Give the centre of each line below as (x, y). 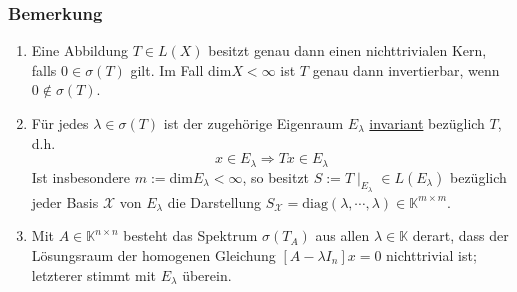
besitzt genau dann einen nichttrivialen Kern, (347, 50)
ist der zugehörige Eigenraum (253, 123)
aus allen (342, 235)
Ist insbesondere (81, 176)
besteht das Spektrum (190, 235)
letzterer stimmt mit (93, 274)
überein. (207, 274)
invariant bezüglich (427, 123)
